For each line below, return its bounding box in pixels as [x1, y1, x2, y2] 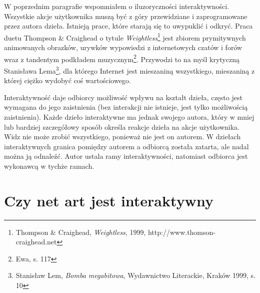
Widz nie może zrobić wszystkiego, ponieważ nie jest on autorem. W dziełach [4, 131, 241, 142]
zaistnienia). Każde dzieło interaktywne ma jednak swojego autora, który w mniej [4, 111, 254, 122]
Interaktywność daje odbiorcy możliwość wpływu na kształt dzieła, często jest [4, 92, 242, 102]
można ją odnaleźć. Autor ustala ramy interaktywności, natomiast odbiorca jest [4, 151, 248, 161]
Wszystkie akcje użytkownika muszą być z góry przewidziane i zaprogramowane [4, 11, 247, 21]
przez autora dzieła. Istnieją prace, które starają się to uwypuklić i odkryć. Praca [4, 21, 253, 31]
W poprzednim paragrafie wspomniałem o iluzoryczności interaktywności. [4, 1, 229, 11]
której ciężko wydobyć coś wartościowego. [4, 75, 131, 86]
